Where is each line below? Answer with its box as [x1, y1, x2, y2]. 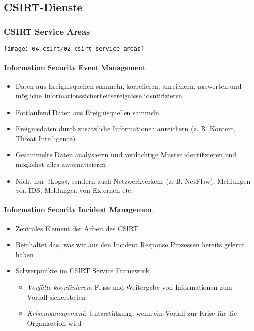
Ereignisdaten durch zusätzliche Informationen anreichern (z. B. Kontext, [15, 123, 236, 134]
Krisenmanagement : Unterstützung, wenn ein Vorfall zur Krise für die [27, 308, 237, 318]
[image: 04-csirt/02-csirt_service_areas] [4, 46, 145, 52]
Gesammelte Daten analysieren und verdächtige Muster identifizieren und [15, 149, 237, 160]
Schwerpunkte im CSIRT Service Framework [15, 265, 150, 276]
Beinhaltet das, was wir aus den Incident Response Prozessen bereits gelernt [15, 239, 245, 250]
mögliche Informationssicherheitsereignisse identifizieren [15, 91, 182, 101]
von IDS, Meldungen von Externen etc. [15, 185, 133, 195]
